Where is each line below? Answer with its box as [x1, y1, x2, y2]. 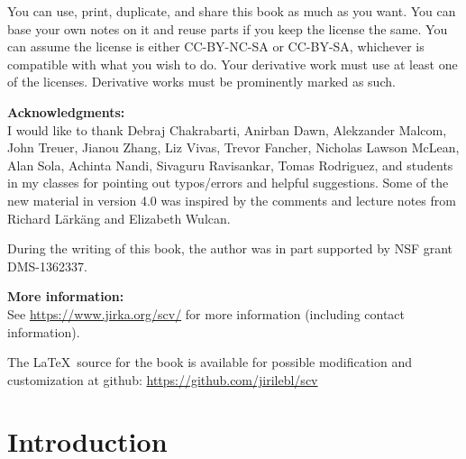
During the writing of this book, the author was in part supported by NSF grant [7, 239, 453, 258]
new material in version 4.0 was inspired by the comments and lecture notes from [7, 190, 456, 209]
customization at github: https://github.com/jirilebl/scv [7, 370, 318, 389]
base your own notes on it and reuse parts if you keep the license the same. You [7, 19, 448, 38]
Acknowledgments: [7, 102, 125, 121]
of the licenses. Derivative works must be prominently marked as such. [7, 72, 396, 91]
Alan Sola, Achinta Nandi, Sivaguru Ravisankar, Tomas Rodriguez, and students [7, 155, 453, 174]
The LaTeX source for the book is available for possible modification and [7, 353, 413, 372]
